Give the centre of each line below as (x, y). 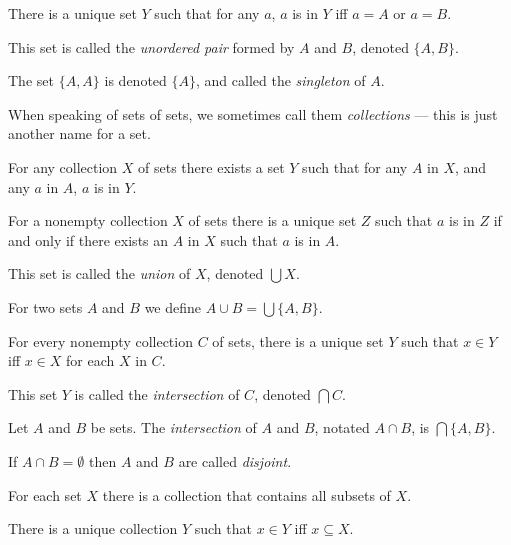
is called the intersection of (157, 393)
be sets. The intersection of (173, 427)
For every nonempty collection (100, 340)
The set (31, 80)
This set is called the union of (99, 273)
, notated (342, 427)
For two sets (45, 306)
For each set (45, 494)
